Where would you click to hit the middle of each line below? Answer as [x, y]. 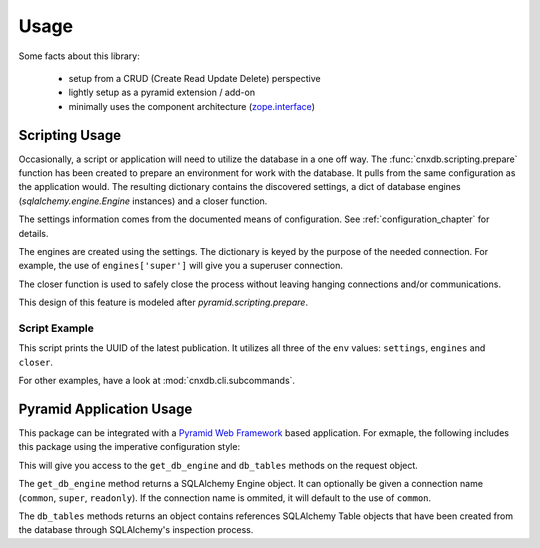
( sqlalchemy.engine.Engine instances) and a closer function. [143, 201]
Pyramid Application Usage [105, 408]
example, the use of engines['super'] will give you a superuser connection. [181, 266]
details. [33, 233]
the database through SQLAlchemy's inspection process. [136, 530]
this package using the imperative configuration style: [129, 447]
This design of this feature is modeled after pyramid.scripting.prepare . [163, 302]
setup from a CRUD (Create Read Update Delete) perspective [194, 78]
